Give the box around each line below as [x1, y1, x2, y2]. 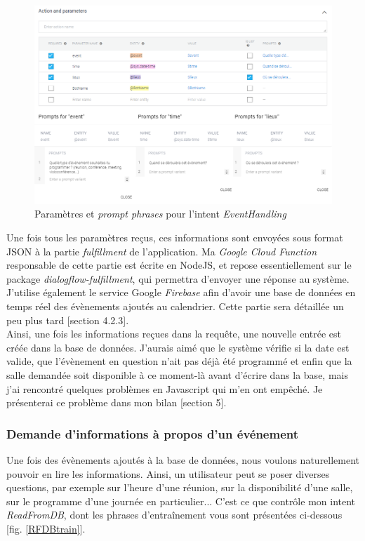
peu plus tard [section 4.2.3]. [6, 312, 129, 327]
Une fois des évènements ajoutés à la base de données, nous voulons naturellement [6, 452, 360, 467]
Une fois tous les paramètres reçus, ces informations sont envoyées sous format [6, 229, 343, 244]
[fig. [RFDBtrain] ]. [6, 521, 86, 535]
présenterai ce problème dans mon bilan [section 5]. [6, 395, 227, 410]
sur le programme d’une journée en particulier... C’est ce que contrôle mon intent [6, 493, 356, 508]
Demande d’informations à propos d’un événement [6, 425, 299, 442]
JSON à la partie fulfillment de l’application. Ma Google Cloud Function [6, 243, 317, 258]
